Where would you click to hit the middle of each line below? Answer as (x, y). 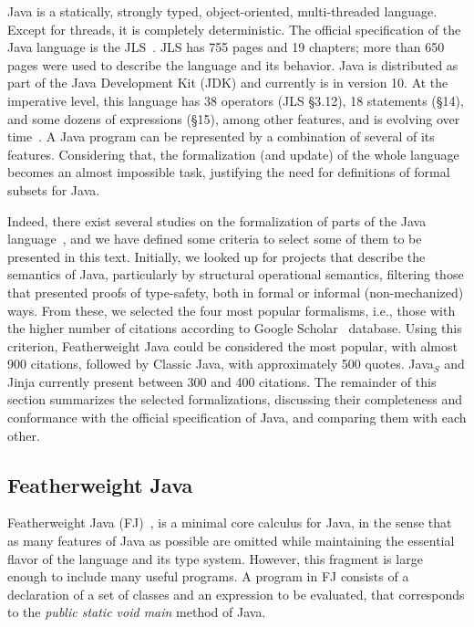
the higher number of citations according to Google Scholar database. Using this (235, 328)
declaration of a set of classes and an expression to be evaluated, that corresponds (236, 594)
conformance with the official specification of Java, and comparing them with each (237, 418)
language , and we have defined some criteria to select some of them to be (215, 239)
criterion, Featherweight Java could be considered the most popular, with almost (232, 345)
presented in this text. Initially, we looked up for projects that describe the (216, 256)
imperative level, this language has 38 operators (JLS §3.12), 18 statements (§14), (236, 100)
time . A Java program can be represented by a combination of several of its (221, 136)
